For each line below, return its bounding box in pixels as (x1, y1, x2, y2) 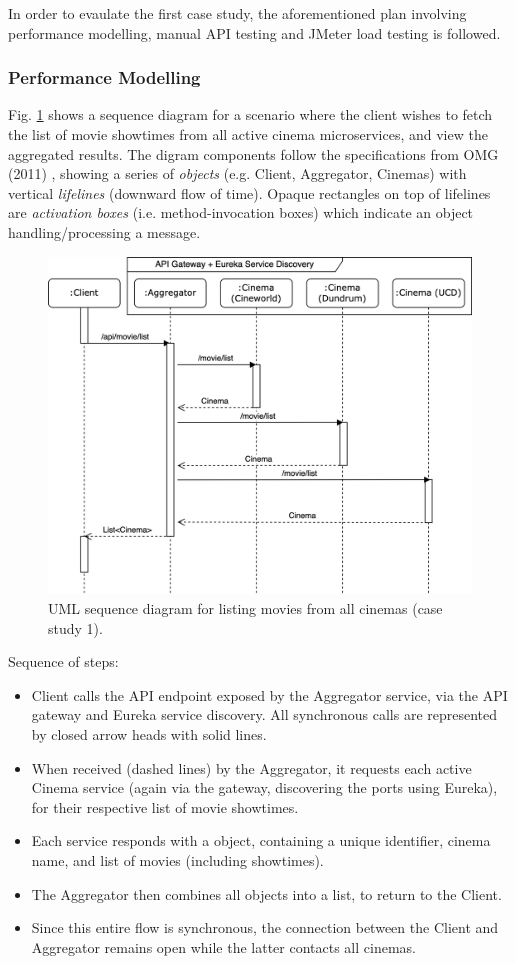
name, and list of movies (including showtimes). (31, 849, 324, 870)
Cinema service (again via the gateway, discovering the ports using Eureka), (31, 777, 498, 798)
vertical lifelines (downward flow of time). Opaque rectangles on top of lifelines (8, 182, 491, 203)
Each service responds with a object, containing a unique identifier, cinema (31, 830, 491, 851)
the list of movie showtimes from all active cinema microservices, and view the (8, 124, 488, 144)
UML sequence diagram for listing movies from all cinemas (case (48, 598, 443, 619)
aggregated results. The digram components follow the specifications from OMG (8, 143, 499, 164)
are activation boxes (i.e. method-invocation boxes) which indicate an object (8, 202, 474, 223)
